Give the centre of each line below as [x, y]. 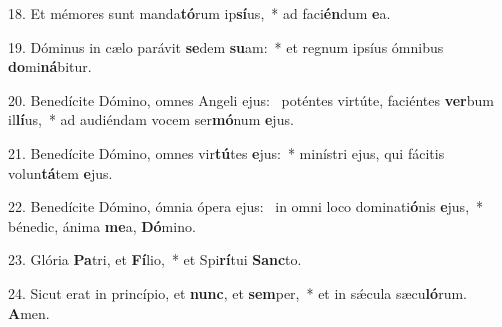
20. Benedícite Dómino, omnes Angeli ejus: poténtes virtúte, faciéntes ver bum [251, 99]
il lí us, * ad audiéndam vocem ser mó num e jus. [151, 119]
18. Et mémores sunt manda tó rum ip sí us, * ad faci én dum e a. [199, 13]
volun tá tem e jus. [60, 172]
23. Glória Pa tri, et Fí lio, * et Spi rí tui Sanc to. [155, 259]
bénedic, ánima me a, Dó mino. [102, 225]
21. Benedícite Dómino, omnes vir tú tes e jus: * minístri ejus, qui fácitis [226, 152]
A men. [29, 312]
